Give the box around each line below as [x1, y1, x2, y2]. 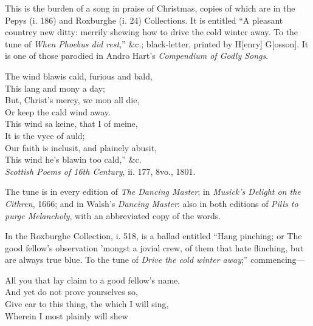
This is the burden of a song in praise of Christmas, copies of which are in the [5, 2, 295, 14]
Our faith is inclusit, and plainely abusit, [5, 141, 157, 154]
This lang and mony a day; [5, 81, 105, 94]
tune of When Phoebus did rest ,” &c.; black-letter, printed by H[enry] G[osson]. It [5, 37, 309, 50]
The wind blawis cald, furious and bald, [5, 69, 153, 82]
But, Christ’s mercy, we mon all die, [5, 93, 140, 106]
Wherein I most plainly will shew [5, 309, 128, 322]
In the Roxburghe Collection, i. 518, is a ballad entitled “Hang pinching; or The [5, 229, 302, 242]
